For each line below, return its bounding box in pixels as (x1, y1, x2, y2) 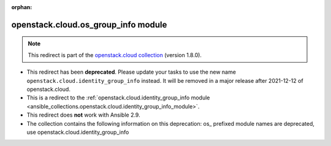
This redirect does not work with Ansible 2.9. (26, 111, 140, 119)
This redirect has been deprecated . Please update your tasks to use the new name (26, 68, 236, 76)
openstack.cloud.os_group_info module (11, 19, 167, 30)
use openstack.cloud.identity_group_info (26, 128, 129, 136)
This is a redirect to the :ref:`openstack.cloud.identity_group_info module (26, 94, 210, 101)
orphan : (11, 4, 32, 10)
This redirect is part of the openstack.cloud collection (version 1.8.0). (28, 51, 202, 58)
